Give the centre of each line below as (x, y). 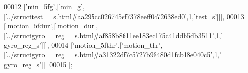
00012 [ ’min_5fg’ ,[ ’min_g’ (43, 6)
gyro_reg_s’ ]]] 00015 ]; (38, 64)
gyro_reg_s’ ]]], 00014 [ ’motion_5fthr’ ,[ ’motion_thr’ (82, 45)
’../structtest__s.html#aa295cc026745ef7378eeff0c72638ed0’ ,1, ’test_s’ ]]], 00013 (125, 16)
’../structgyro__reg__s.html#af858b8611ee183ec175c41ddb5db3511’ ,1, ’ (114, 35)
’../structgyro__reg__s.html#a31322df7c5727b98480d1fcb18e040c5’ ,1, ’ (113, 54)
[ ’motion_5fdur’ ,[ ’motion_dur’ (50, 26)
